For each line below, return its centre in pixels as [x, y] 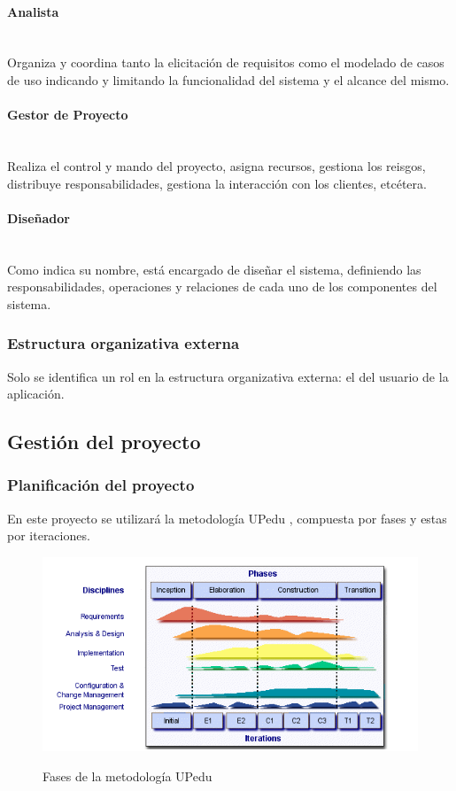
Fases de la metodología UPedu [128, 776]
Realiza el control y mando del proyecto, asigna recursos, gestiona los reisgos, [216, 165]
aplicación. [36, 394]
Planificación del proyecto [101, 485]
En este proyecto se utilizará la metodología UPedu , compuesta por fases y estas [227, 518]
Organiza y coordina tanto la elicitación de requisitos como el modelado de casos [226, 62]
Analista [33, 11]
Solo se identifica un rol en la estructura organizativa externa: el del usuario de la [228, 376]
